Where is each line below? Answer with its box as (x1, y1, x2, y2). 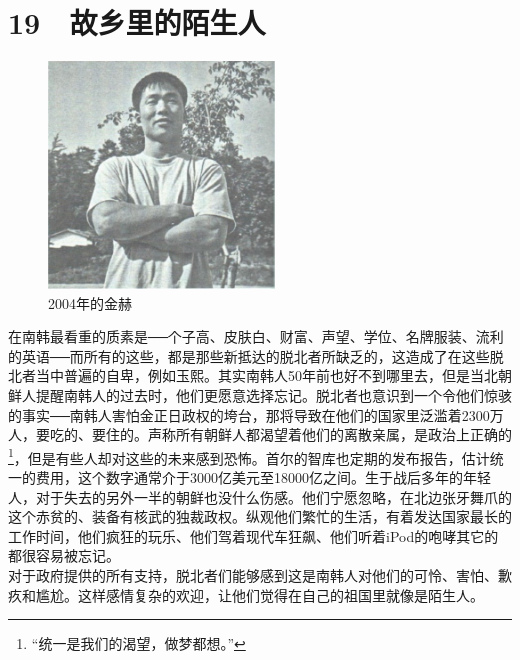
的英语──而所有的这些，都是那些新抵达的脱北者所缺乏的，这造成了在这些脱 (8, 345, 504, 366)
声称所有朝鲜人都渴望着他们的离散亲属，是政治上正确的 (147, 424, 512, 445)
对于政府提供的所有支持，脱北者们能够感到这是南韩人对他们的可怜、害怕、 (8, 564, 498, 585)
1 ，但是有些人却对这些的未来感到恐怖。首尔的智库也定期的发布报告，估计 (8, 444, 490, 468)
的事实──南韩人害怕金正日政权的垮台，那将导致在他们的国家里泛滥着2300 (8, 404, 490, 425)
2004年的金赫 (48, 292, 132, 313)
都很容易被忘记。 (8, 545, 120, 566)
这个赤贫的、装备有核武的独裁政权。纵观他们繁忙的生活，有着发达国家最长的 (8, 506, 512, 527)
